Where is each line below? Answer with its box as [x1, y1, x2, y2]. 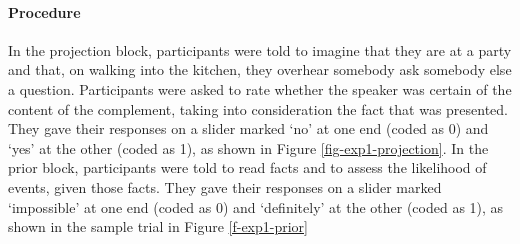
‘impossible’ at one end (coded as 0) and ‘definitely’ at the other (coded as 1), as [8, 196, 504, 217]
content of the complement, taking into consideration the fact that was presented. [8, 98, 509, 119]
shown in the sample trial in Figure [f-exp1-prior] [8, 216, 308, 237]
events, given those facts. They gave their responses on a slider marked [8, 176, 442, 197]
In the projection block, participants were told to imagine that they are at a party [8, 39, 512, 60]
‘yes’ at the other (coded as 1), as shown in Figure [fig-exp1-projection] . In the [8, 137, 489, 158]
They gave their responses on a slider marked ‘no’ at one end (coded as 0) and [8, 118, 489, 139]
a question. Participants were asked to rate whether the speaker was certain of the [8, 78, 512, 99]
